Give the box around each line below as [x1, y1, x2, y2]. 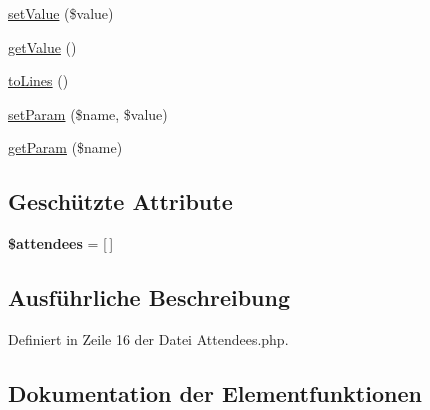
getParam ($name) [8, 137, 123, 158]
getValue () [8, 36, 77, 57]
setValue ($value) [8, 3, 114, 23]
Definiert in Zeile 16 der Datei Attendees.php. [8, 328, 289, 349]
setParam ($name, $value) [8, 103, 168, 124]
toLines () [8, 70, 69, 91]
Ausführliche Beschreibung [8, 282, 290, 313]
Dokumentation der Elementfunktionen [8, 377, 422, 408]
